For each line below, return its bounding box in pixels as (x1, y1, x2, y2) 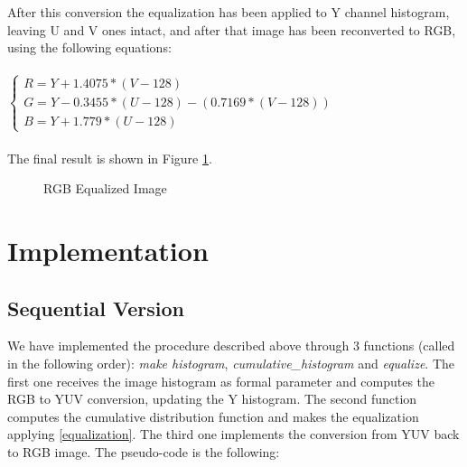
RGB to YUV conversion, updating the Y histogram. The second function (7, 389, 417, 408)
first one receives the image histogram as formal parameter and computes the (7, 371, 435, 390)
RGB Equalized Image (43, 179, 167, 198)
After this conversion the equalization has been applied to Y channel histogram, (7, 3, 450, 21)
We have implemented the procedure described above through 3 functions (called (7, 336, 455, 355)
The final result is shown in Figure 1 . (7, 148, 212, 167)
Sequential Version (7, 294, 185, 322)
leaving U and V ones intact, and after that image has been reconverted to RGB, (7, 20, 456, 39)
